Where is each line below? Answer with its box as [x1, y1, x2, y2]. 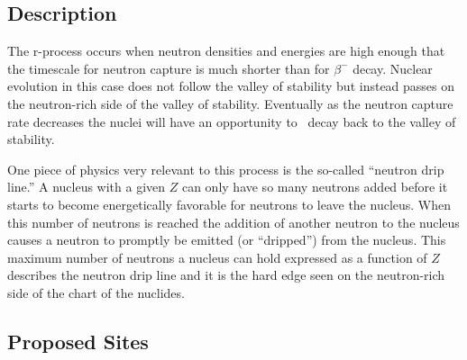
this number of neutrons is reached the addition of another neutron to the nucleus [7, 212, 460, 231]
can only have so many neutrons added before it [181, 177, 448, 196]
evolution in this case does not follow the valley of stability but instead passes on [7, 76, 455, 95]
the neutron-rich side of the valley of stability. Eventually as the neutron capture [7, 94, 453, 112]
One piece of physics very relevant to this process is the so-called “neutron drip [7, 159, 444, 178]
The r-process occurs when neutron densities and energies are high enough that [7, 41, 445, 60]
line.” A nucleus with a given [7, 177, 166, 196]
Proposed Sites [7, 327, 149, 355]
